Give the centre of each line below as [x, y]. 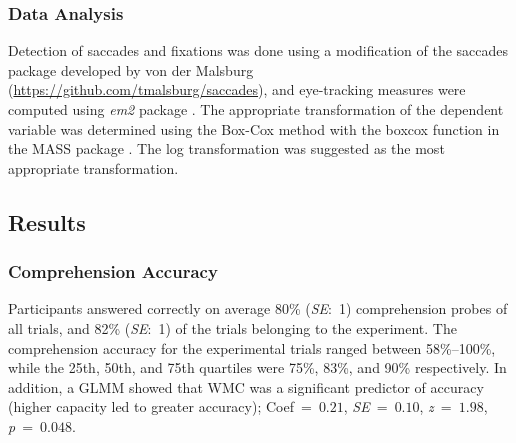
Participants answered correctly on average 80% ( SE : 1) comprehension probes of [258, 308]
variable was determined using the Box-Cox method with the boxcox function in [254, 128]
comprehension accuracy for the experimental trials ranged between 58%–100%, [252, 347]
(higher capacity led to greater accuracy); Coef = [160, 406]
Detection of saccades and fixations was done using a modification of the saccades [258, 50]
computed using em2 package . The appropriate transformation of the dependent [256, 109]
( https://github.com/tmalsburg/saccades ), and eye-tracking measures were [237, 89]
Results [47, 221]
